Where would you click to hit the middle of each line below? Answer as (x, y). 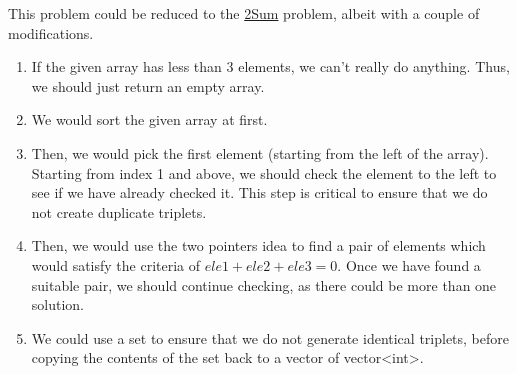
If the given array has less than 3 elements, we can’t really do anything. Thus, (270, 66)
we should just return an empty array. (148, 85)
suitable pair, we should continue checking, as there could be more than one (264, 284)
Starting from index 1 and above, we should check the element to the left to (264, 172)
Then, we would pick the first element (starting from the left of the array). (260, 152)
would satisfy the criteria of (116, 264)
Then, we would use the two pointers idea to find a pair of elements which (258, 245)
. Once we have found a (409, 264)
